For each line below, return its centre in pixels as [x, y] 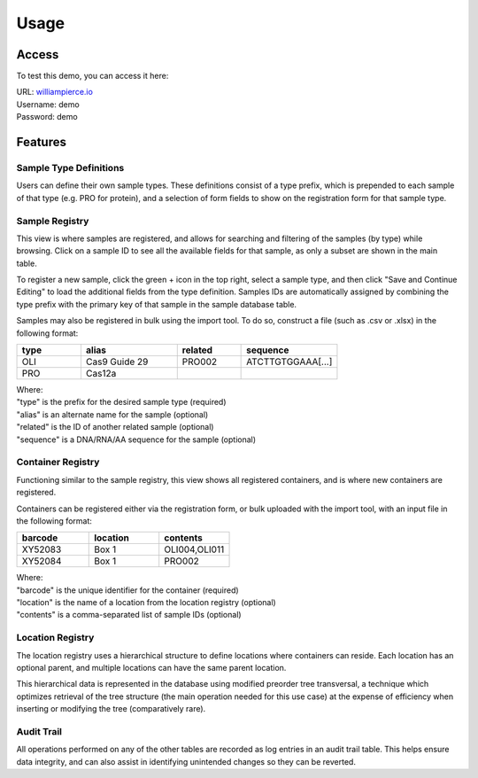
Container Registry [58, 463]
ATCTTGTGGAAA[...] [289, 362]
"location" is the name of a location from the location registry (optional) [146, 603]
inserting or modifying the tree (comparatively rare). [111, 709]
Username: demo [48, 104]
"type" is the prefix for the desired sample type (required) [121, 402]
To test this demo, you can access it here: [93, 76]
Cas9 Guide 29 [117, 362]
